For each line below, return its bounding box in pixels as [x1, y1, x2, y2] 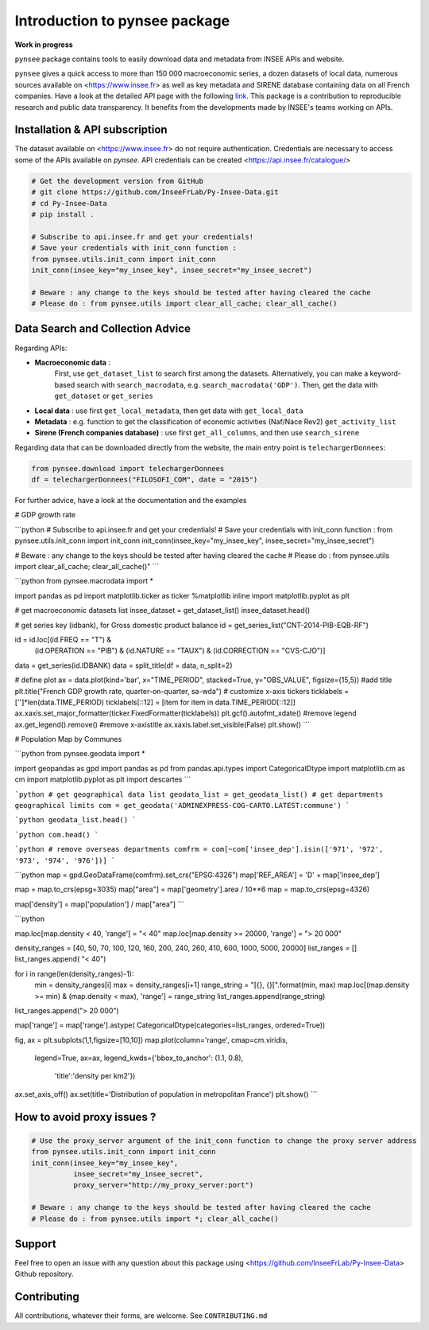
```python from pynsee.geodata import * [14, 749, 146, 759]
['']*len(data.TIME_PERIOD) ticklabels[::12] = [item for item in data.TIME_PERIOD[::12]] [14, 697, 296, 707]
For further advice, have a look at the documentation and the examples [14, 496, 247, 505]
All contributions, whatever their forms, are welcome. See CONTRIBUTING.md [14, 1311, 268, 1320]
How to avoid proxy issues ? [14, 1110, 157, 1124]
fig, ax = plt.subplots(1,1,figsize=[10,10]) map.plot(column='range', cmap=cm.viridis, [14, 1035, 288, 1044]
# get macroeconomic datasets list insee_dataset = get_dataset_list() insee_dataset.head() [14, 606, 311, 615]
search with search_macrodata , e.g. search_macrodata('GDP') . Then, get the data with [76, 380, 379, 389]
